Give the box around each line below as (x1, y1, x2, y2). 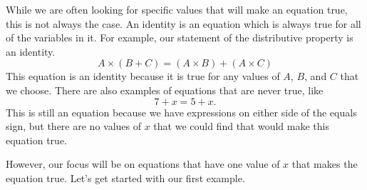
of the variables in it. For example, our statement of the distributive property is (6, 30, 353, 45)
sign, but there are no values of (6, 119, 142, 134)
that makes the (291, 156, 358, 171)
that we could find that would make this (153, 119, 329, 134)
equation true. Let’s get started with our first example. (6, 170, 245, 185)
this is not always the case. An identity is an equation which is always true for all (6, 16, 361, 31)
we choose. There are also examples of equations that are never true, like (6, 82, 324, 97)
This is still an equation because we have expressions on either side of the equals (6, 104, 357, 119)
